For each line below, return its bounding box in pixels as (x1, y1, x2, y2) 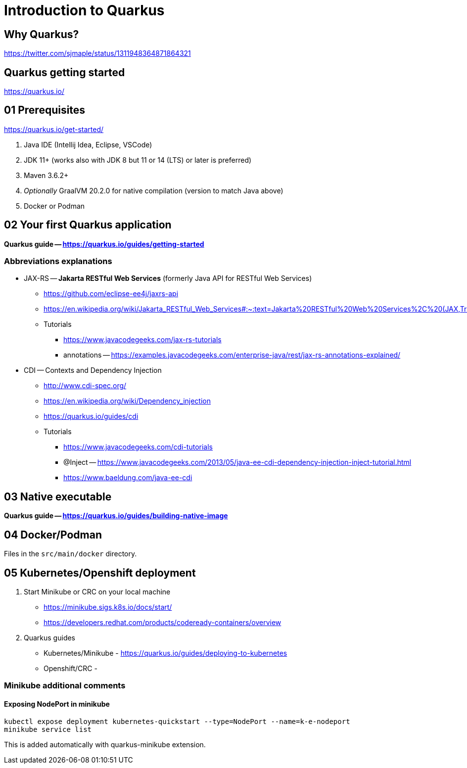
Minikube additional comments (4, 680, 126, 691)
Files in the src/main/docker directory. (4, 549, 137, 558)
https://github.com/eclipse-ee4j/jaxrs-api (44, 289, 179, 298)
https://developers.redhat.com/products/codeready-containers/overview (44, 618, 281, 627)
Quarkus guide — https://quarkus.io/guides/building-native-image (4, 511, 228, 520)
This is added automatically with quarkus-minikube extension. (4, 740, 206, 749)
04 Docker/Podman (4, 528, 102, 541)
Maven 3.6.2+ (24, 171, 69, 180)
